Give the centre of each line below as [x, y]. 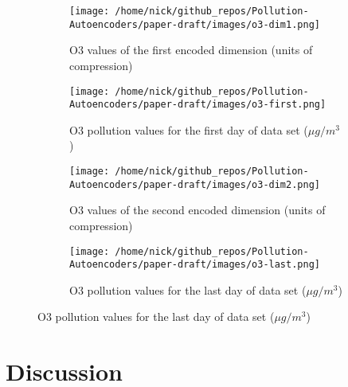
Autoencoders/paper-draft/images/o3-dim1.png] [195, 24]
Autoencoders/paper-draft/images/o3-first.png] [198, 105]
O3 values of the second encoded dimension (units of [197, 210]
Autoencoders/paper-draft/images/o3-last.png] [195, 265]
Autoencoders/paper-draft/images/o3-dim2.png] [195, 184]
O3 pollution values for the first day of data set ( [189, 129]
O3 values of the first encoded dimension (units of [191, 50]
